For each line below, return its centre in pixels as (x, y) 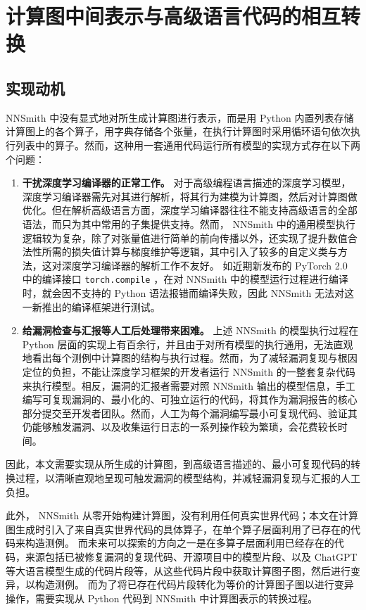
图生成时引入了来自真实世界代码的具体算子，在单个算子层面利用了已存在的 (178, 529)
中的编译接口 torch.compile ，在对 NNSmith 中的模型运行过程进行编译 (185, 279)
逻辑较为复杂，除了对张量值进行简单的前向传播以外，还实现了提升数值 (185, 237)
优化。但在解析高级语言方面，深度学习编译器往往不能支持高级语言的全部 (190, 210)
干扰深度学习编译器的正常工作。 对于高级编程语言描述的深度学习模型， (187, 183)
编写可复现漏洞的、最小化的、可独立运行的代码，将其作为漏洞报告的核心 (190, 399)
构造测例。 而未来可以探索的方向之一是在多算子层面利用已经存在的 (179, 543)
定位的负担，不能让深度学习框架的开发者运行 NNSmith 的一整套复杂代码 (189, 371)
